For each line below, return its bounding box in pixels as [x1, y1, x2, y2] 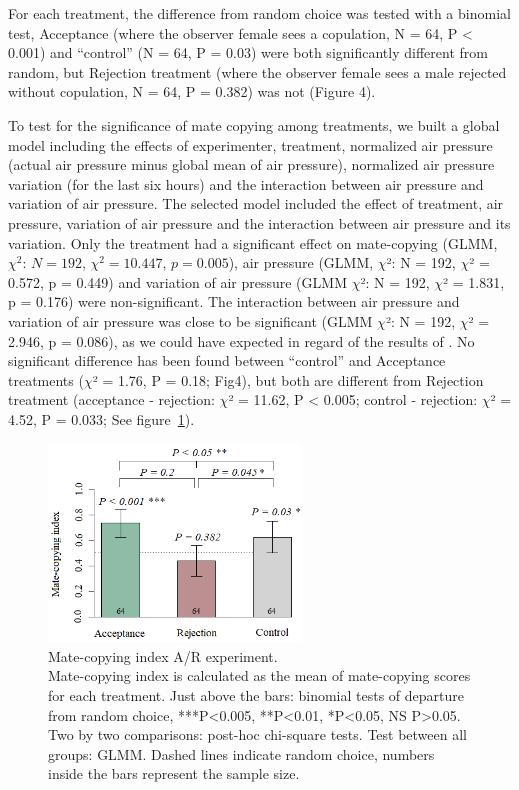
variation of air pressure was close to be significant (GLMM [8, 310, 373, 331]
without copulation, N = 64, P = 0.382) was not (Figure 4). [8, 81, 376, 102]
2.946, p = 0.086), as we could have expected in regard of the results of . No [8, 330, 475, 351]
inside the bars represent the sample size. [48, 763, 300, 784]
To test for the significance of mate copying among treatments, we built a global [8, 114, 500, 135]
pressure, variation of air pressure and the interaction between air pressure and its [8, 212, 511, 233]
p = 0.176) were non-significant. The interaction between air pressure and [8, 291, 460, 312]
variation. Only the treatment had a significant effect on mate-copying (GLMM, [8, 232, 498, 253]
